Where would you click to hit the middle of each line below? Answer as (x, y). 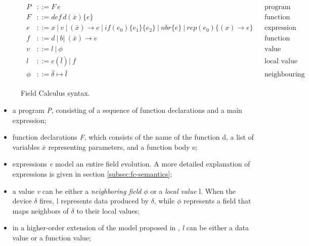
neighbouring (284, 75)
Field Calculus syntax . (55, 93)
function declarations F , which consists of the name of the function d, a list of (133, 137)
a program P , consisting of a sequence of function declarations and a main (127, 110)
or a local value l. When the (193, 191)
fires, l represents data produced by (94, 201)
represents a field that (217, 201)
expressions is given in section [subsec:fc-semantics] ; (92, 174)
